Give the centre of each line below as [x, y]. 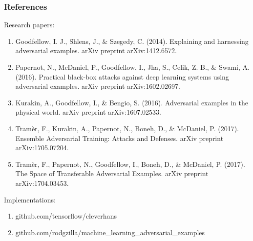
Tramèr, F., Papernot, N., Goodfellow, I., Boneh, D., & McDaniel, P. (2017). [130, 164]
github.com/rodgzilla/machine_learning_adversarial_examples [110, 232]
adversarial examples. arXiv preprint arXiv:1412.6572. [96, 50]
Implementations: [30, 199]
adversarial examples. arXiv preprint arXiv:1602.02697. [98, 86]
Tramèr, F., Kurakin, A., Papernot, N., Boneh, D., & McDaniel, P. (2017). [127, 128]
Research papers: [29, 25]
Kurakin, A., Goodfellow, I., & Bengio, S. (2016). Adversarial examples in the [132, 102]
